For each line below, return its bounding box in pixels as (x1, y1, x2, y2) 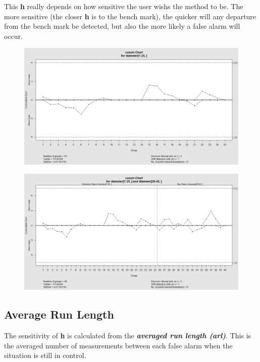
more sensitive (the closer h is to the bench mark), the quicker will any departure (4, 11, 256, 21)
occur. (4, 30, 23, 41)
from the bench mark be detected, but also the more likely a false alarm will (4, 21, 240, 31)
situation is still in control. (4, 350, 86, 360)
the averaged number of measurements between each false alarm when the (4, 340, 233, 350)
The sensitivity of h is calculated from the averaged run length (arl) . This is (4, 330, 251, 341)
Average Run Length (4, 306, 114, 322)
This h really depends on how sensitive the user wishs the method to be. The (4, 1, 243, 11)
